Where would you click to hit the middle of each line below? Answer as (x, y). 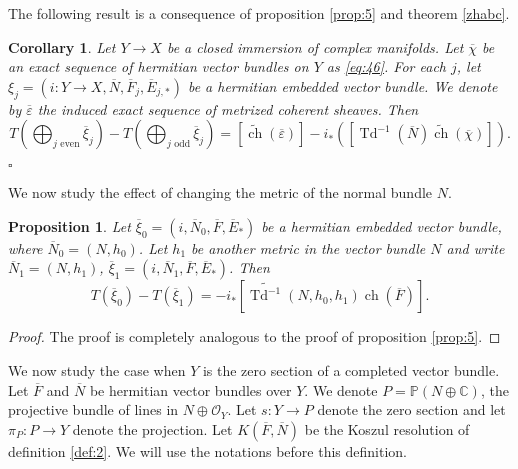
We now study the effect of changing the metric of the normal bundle (220, 192)
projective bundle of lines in (93, 409)
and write (475, 247)
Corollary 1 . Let (62, 46)
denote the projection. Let (152, 428)
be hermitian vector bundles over (190, 389)
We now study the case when (97, 369)
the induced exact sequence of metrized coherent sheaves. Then (228, 108)
